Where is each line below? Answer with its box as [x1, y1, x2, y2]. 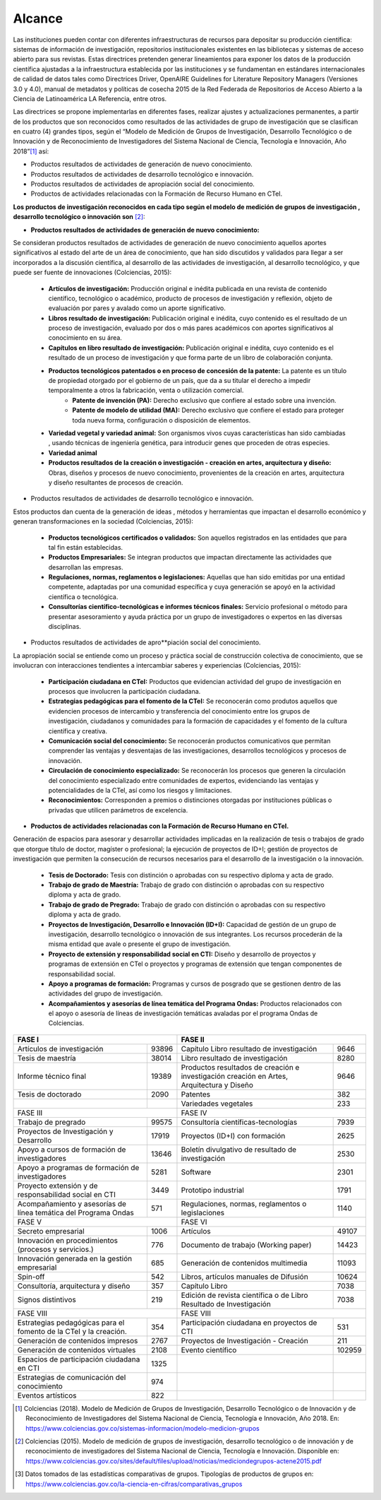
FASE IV [181, 1108, 207, 1118]
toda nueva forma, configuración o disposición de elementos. [72, 415, 250, 424]
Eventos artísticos [17, 1390, 77, 1400]
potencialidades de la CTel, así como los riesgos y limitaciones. [48, 786, 232, 794]
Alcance [13, 11, 64, 26]
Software [181, 1167, 212, 1176]
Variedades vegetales [181, 1099, 253, 1109]
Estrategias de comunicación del [17, 1372, 126, 1382]
